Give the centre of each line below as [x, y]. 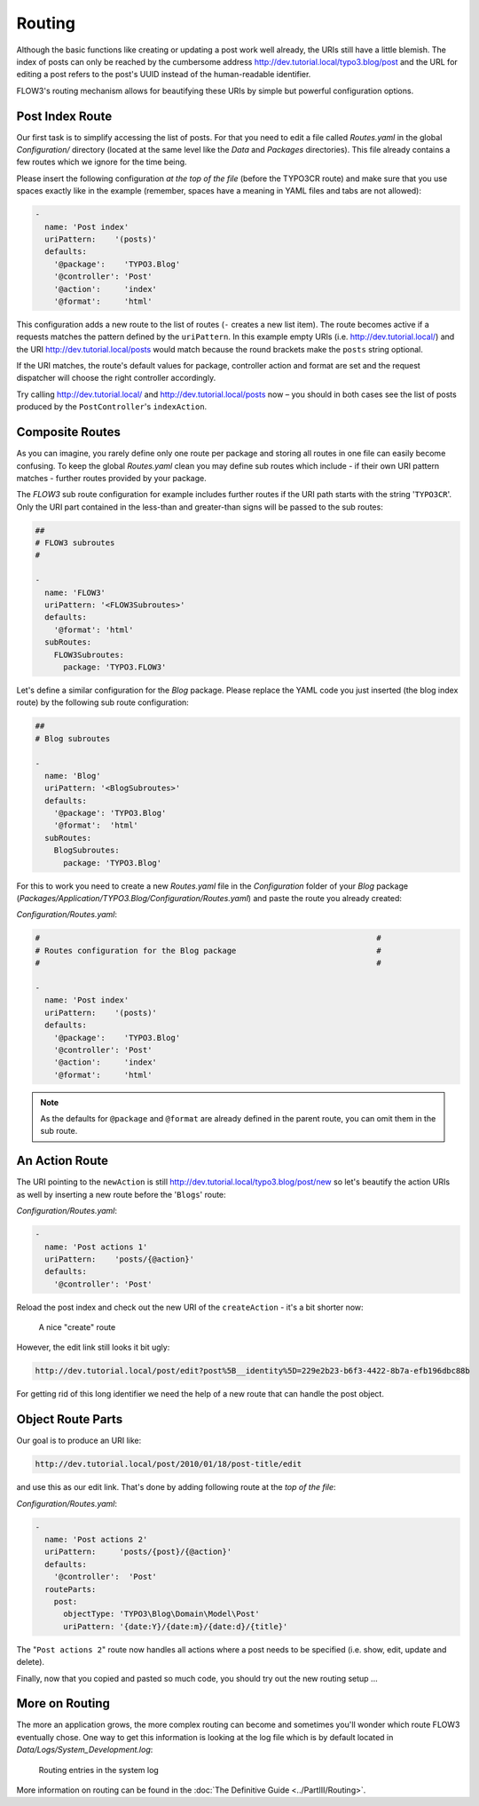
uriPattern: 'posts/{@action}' [120, 1259]
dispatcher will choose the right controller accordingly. [116, 378]
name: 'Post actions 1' [96, 1247]
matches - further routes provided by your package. [112, 478]
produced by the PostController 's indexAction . [112, 407]
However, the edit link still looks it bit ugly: [93, 1347]
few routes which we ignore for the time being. [102, 162]
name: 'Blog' [73, 776]
